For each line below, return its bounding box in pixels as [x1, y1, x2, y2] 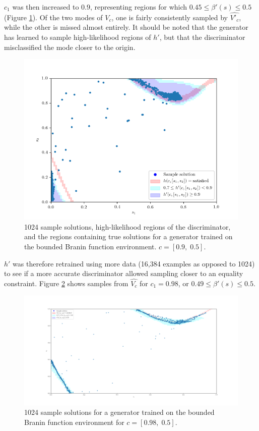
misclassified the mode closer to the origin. [4, 41, 136, 52]
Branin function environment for [24, 416, 124, 427]
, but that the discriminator [159, 32, 245, 42]
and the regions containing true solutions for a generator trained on [24, 231, 233, 242]
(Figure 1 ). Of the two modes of [4, 12, 103, 22]
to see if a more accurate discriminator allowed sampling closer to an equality [4, 268, 243, 279]
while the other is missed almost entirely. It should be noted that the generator [4, 22, 248, 32]
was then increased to [12, 2, 79, 12]
